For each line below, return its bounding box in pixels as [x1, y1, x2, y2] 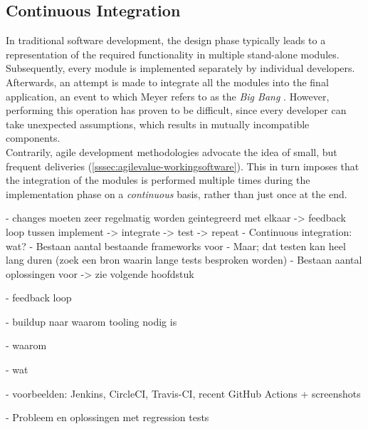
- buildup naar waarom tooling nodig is [6, 314, 177, 329]
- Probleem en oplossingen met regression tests [6, 410, 209, 425]
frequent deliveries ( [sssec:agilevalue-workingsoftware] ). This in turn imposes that [6, 158, 359, 173]
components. [6, 130, 61, 145]
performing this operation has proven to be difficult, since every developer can [6, 103, 347, 118]
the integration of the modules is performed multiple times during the [6, 172, 310, 187]
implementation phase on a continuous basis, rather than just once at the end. [6, 186, 347, 201]
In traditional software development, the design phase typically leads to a [6, 33, 326, 48]
